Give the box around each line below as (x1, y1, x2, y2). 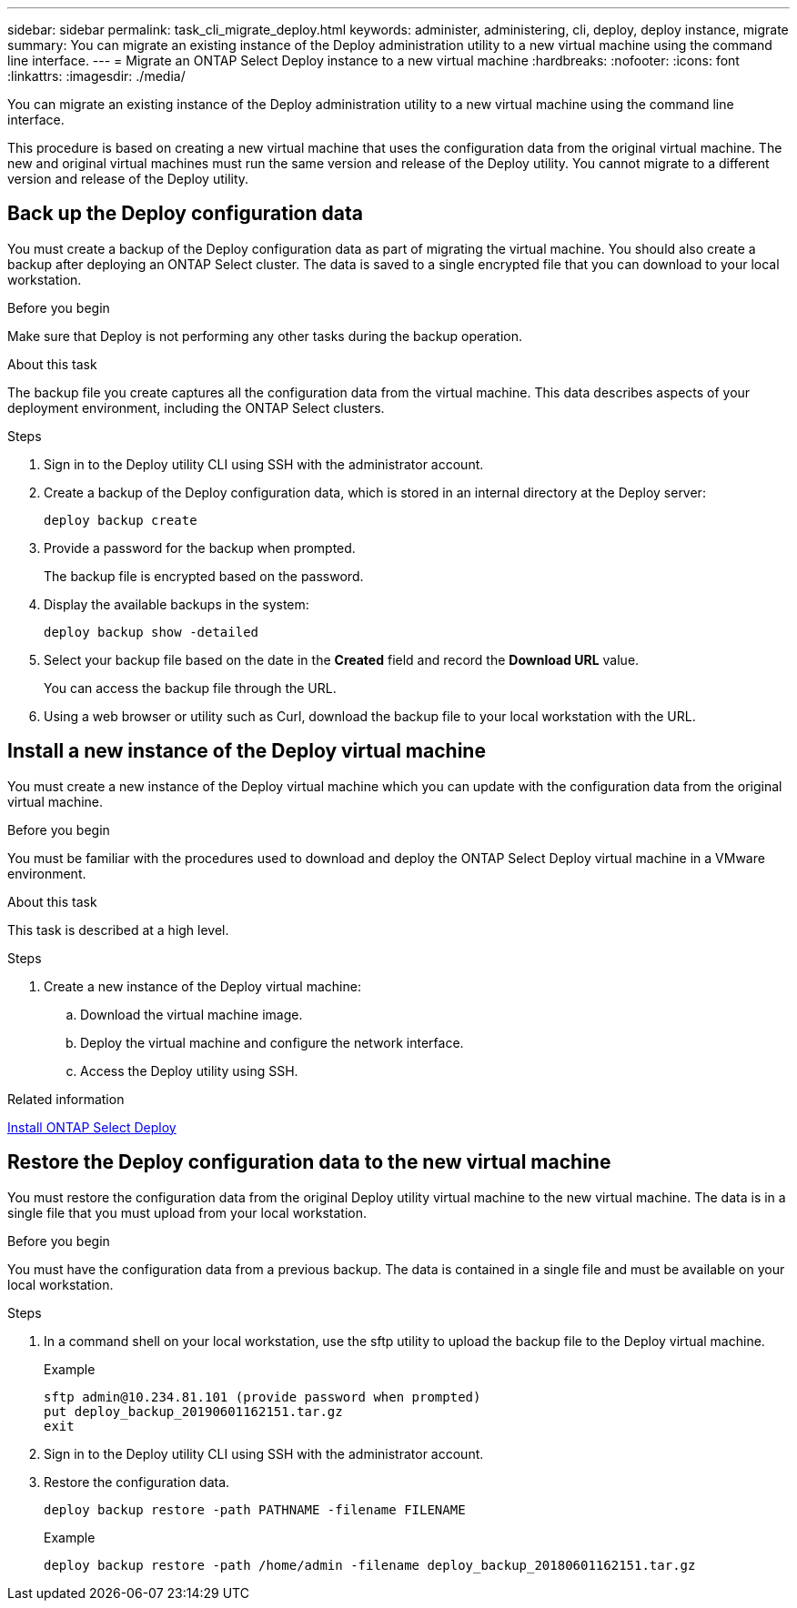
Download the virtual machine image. (80, 1006, 303, 1022)
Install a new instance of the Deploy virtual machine (7, 739, 486, 763)
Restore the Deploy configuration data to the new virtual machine (7, 1151, 611, 1174)
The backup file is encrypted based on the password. (44, 568, 364, 584)
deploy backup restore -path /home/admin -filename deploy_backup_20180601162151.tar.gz (44, 1557, 696, 1573)
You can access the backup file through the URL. (44, 679, 337, 696)
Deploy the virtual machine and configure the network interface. (80, 1034, 464, 1050)
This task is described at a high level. (7, 921, 229, 938)
